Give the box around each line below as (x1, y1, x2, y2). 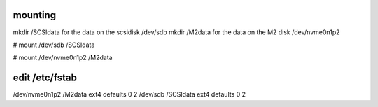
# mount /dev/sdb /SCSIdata (13, 41, 95, 49)
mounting (13, 9, 56, 21)
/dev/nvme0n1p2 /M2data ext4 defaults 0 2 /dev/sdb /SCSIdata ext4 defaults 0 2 (13, 90, 246, 99)
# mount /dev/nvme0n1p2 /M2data (13, 53, 113, 62)
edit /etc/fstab (13, 72, 77, 84)
